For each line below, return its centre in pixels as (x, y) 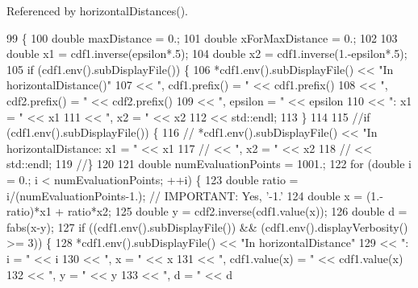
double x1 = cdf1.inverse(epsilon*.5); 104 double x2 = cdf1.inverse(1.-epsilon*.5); (207, 53)
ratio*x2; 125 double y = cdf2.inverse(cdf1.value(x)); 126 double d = (237, 211)
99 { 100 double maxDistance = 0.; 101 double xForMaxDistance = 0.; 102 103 (202, 37)
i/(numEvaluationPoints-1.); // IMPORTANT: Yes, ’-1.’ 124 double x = (185, 195)
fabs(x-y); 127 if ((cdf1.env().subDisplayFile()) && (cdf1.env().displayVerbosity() (207, 226)
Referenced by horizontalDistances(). (98, 10)
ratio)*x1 (29, 211)
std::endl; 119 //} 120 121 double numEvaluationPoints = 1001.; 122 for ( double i (209, 164)
